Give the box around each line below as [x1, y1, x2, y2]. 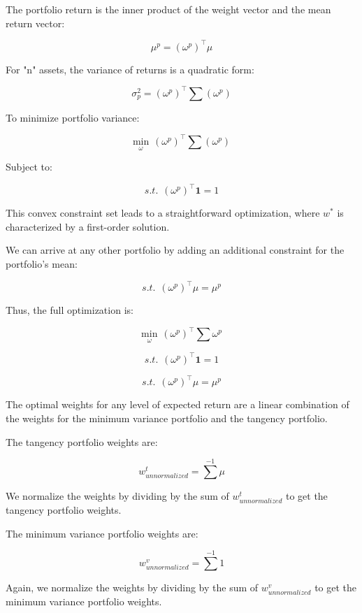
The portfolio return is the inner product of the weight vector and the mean [6, 2, 331, 16]
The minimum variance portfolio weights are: [6, 526, 198, 540]
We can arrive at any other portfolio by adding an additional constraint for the [6, 243, 345, 257]
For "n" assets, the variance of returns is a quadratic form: [6, 62, 254, 76]
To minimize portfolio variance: [6, 110, 140, 124]
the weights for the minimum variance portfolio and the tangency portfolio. [6, 410, 328, 425]
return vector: [6, 15, 65, 30]
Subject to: [6, 159, 52, 174]
